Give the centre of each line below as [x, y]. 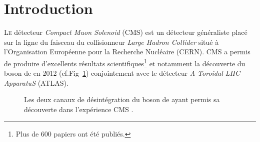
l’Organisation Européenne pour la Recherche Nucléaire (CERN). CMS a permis [127, 52]
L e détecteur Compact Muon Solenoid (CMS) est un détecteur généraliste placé [126, 32]
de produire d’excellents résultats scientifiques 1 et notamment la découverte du [125, 62]
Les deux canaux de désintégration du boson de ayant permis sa [122, 99]
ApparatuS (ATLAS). [36, 82]
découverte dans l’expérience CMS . [79, 109]
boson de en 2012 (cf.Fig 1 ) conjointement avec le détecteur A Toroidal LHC [122, 73]
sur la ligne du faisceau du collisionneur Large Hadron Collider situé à [111, 42]
